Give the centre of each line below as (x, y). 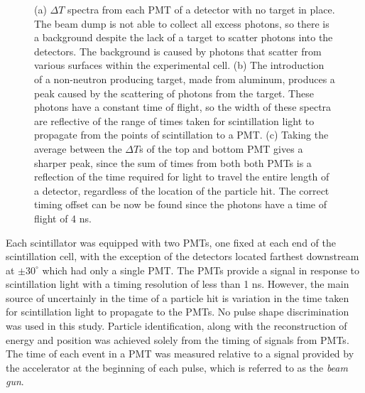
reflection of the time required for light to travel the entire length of (182, 177)
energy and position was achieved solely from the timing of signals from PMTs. (178, 339)
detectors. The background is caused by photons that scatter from (178, 51)
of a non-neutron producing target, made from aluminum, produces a (185, 79)
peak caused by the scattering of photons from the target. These (174, 93)
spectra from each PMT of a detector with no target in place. (201, 9)
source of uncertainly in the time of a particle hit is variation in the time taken (178, 297)
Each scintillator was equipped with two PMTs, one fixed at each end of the (171, 242)
